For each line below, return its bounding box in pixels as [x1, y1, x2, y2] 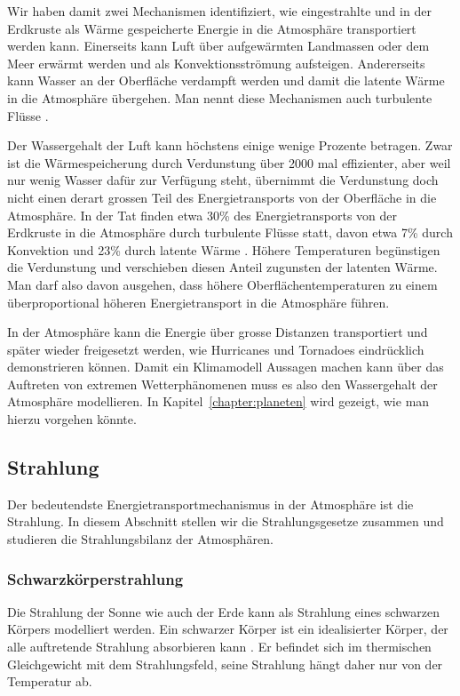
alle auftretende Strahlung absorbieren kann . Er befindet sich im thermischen [7, 637, 432, 656]
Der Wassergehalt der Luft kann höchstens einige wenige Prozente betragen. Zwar [7, 136, 453, 155]
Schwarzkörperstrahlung [7, 567, 184, 589]
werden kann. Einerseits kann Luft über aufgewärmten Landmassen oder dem [7, 36, 430, 55]
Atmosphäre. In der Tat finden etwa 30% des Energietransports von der [7, 205, 398, 224]
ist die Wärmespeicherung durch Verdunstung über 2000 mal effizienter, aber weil [7, 153, 451, 172]
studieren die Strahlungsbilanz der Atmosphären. [7, 530, 274, 548]
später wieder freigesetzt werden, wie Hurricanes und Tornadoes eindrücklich [7, 340, 424, 358]
